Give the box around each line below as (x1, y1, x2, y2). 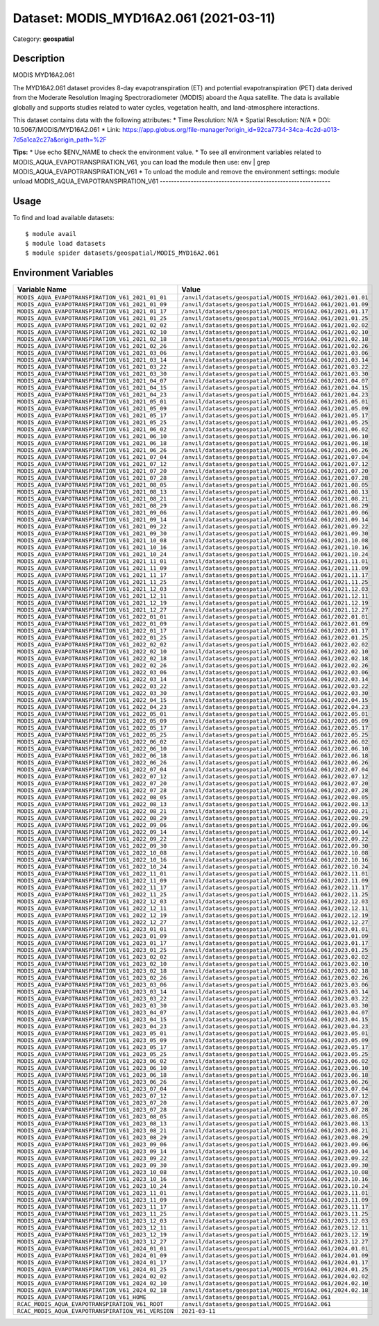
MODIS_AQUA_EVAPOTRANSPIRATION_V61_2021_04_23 (17, 391, 167, 398)
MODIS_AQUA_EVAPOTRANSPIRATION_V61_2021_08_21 (17, 495, 167, 503)
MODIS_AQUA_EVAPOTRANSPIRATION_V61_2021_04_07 (17, 377, 167, 385)
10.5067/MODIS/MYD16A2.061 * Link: (12, 126, 121, 134)
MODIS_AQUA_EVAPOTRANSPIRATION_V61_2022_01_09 (17, 620, 167, 628)
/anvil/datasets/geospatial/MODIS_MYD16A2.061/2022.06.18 (181, 752, 369, 759)
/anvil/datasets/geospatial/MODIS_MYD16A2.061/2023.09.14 (181, 1148, 369, 1155)
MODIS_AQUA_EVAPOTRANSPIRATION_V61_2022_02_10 (17, 648, 167, 655)
